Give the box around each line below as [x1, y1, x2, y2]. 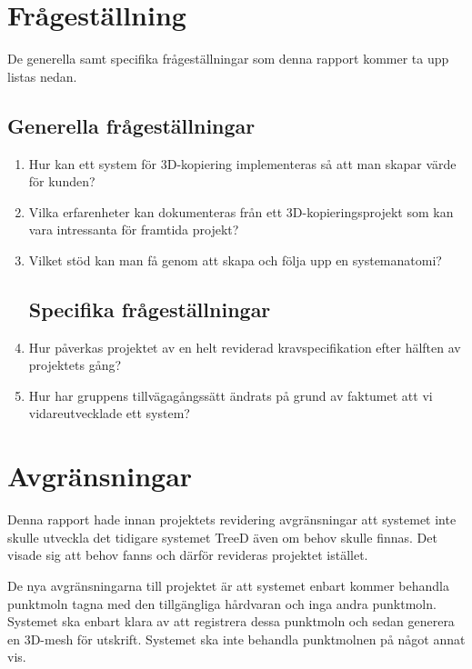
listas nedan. [7, 66, 77, 85]
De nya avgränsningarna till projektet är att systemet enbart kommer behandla [7, 575, 450, 594]
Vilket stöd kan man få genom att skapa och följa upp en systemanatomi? [28, 250, 442, 269]
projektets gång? [28, 355, 122, 374]
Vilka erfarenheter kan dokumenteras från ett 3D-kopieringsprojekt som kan [28, 202, 454, 221]
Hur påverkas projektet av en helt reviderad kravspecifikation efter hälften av [28, 337, 461, 356]
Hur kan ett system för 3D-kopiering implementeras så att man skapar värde [28, 154, 457, 173]
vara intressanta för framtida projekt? [28, 220, 239, 239]
